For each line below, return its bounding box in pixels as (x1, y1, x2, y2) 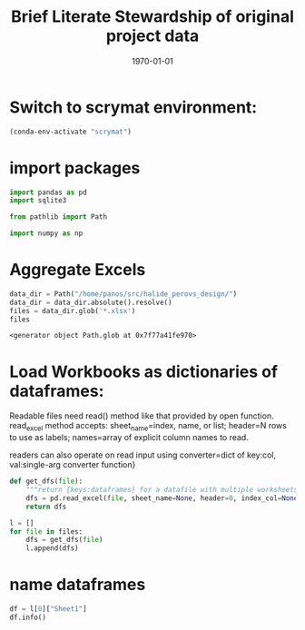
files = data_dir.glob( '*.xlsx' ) (9, 306, 136, 315)
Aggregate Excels (9, 260, 146, 281)
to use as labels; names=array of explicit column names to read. (9, 432, 250, 443)
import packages (9, 157, 141, 178)
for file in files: (9, 527, 84, 536)
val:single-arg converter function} (9, 459, 136, 470)
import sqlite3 (9, 196, 67, 205)
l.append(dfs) (25, 544, 79, 553)
